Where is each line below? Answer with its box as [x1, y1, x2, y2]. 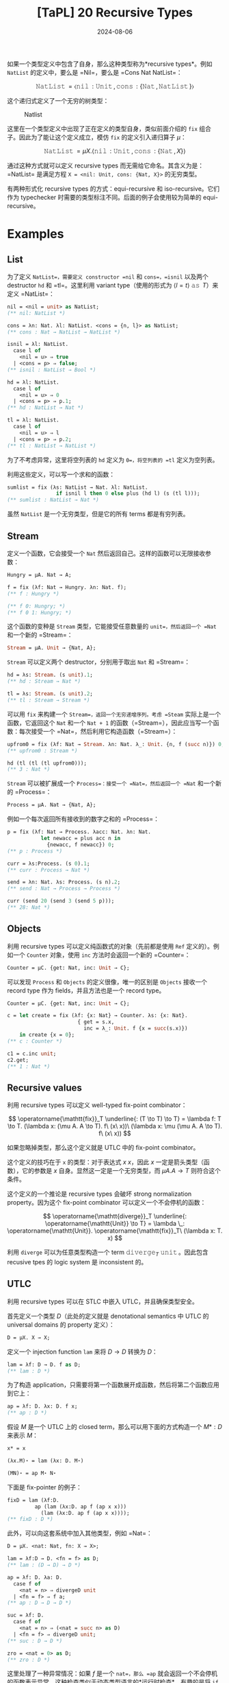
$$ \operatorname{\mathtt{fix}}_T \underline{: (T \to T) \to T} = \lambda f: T [8, 1115, 221, 1123]
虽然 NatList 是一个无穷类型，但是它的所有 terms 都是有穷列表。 [7, 510, 189, 518]
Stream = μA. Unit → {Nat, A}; [7, 645, 96, 651]
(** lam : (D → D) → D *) [7, 1562, 81, 1569]
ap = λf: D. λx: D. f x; [7, 1403, 78, 1410]
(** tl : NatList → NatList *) [7, 442, 96, 449]
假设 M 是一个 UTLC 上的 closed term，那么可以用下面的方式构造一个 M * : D [7, 1423, 222, 1431]
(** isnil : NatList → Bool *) [7, 366, 96, 373]
